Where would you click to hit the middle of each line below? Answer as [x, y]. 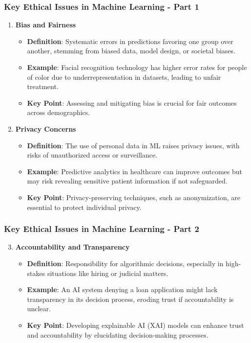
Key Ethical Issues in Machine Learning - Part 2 [102, 229]
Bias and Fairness [46, 25]
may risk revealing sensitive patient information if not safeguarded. [127, 181]
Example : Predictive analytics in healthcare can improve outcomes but [135, 171]
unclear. [39, 309]
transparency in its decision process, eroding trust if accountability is [130, 299]
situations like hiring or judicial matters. [108, 273]
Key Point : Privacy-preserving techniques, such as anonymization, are [134, 197]
